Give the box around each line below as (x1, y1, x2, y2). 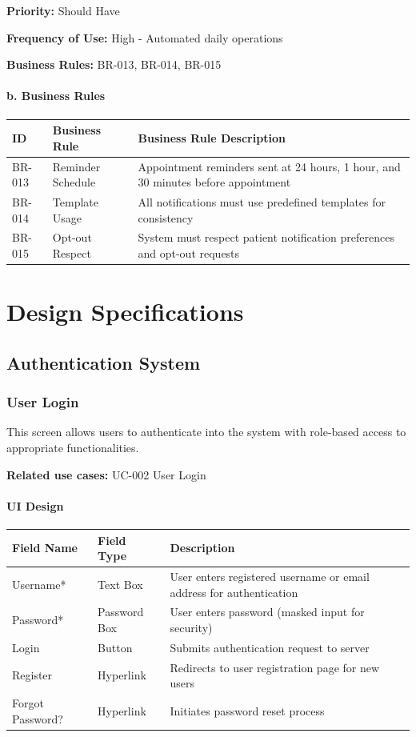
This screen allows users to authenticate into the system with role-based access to (6, 423, 406, 440)
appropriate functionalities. (6, 439, 139, 456)
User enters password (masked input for (170, 603, 365, 620)
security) (170, 619, 213, 635)
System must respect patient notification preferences (138, 229, 394, 246)
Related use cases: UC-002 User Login (6, 466, 206, 483)
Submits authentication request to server (170, 639, 370, 655)
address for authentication (170, 583, 298, 600)
